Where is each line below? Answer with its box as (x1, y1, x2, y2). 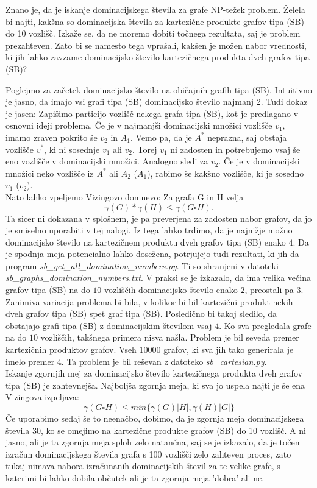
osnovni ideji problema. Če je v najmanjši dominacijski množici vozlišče (5, 119, 272, 132)
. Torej (132, 143, 157, 155)
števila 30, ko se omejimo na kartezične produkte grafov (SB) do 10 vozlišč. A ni (5, 423, 306, 436)
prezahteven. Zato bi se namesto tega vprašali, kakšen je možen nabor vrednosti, (5, 38, 307, 51)
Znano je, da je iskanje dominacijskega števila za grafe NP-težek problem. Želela (5, 3, 305, 15)
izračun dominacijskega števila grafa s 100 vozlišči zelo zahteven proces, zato (5, 447, 291, 460)
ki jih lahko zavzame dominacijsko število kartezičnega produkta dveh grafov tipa (5, 51, 310, 63)
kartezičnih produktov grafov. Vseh (5, 343, 137, 356)
